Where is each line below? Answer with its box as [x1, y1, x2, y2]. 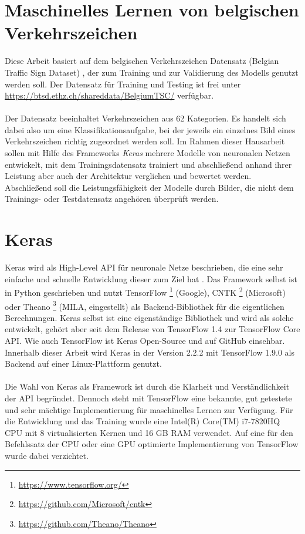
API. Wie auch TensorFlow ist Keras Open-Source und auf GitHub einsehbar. [5, 334, 285, 347]
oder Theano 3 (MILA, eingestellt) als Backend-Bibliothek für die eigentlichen [5, 298, 284, 312]
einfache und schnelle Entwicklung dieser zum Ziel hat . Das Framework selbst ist [5, 272, 297, 285]
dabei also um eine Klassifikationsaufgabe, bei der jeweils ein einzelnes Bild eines [5, 123, 296, 136]
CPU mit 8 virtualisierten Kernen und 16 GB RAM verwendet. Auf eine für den [5, 426, 293, 438]
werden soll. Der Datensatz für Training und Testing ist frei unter [5, 77, 241, 90]
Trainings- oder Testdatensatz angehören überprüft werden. [5, 192, 219, 205]
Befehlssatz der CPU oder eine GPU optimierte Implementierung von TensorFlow [5, 438, 299, 450]
